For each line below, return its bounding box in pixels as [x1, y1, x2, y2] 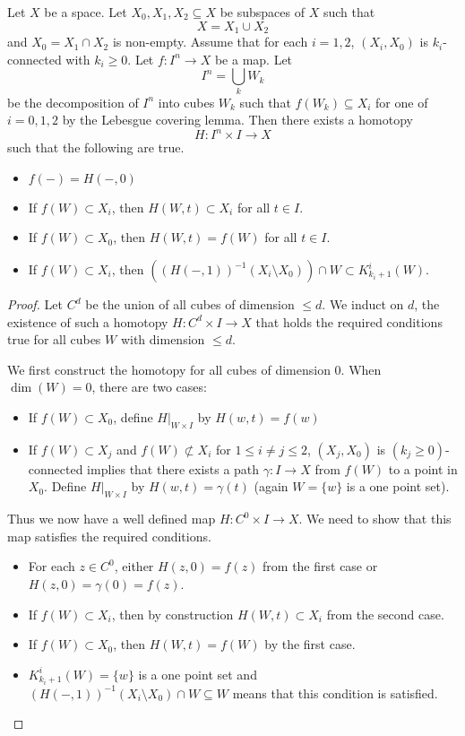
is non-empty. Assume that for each [112, 32, 308, 51]
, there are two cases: [91, 377, 207, 396]
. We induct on [322, 295, 404, 314]
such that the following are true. [7, 138, 185, 157]
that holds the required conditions [255, 312, 443, 331]
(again [254, 477, 288, 496]
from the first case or [263, 557, 378, 576]
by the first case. [264, 635, 356, 654]
